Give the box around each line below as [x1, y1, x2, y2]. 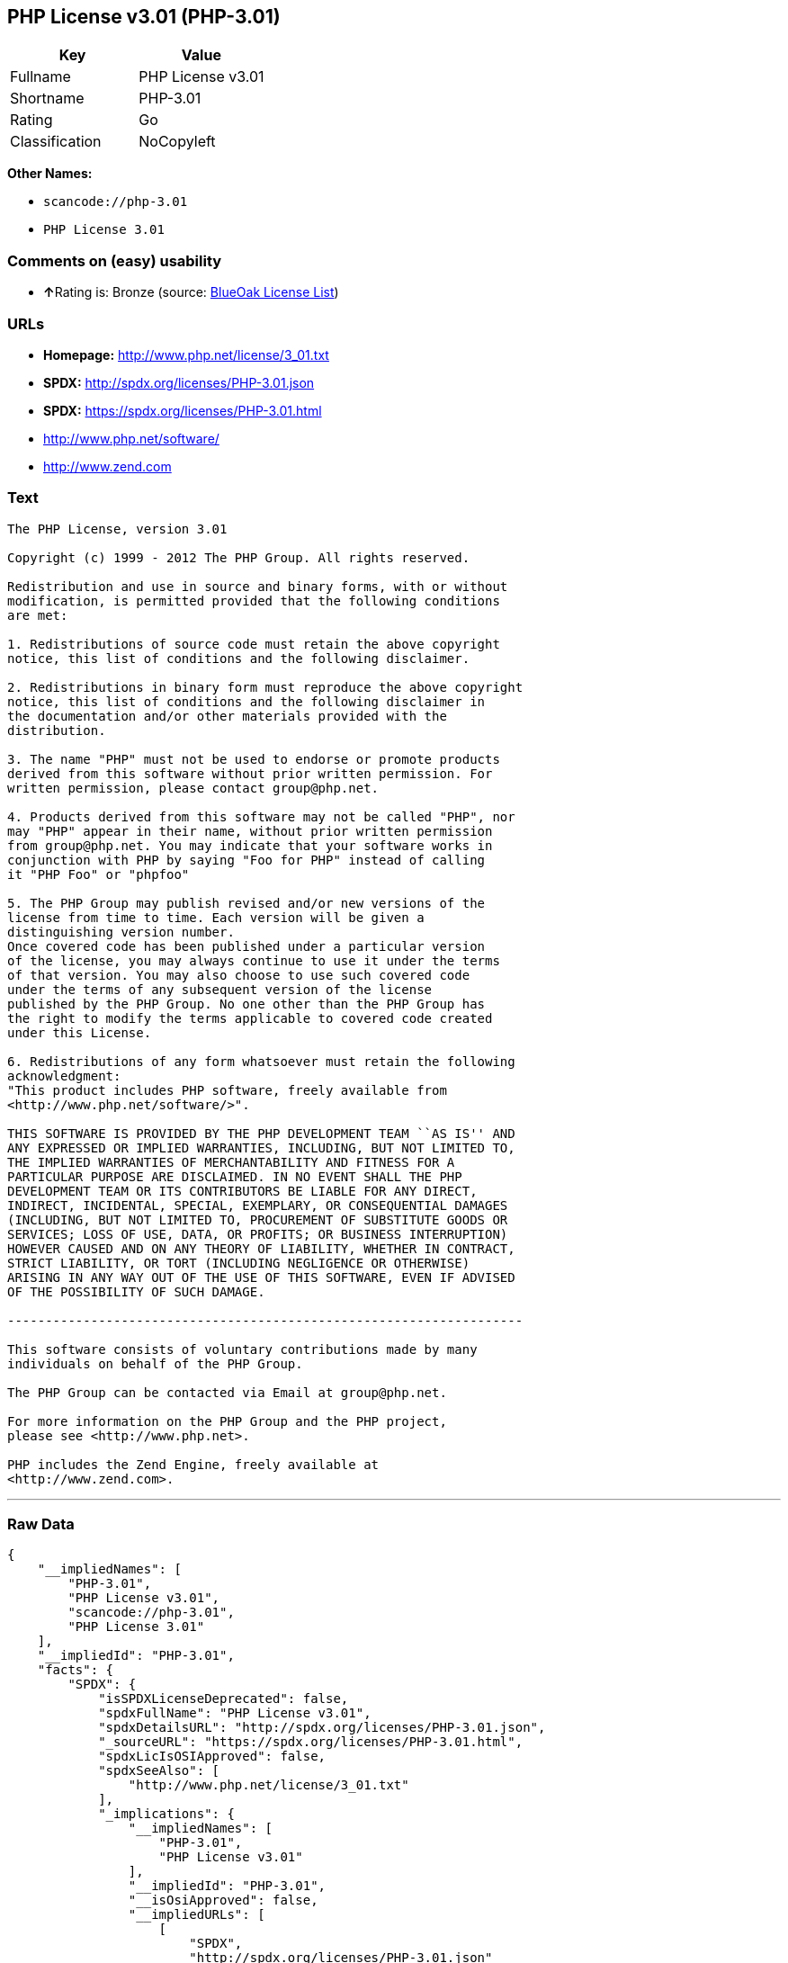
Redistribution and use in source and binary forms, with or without [7, 578, 508, 594]
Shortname [10, 89, 85, 108]
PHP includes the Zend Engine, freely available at [7, 1457, 380, 1472]
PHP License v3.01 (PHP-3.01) [7, 5, 281, 28]
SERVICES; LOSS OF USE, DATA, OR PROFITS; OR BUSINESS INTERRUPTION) [7, 1226, 508, 1241]
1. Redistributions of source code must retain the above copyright [7, 636, 500, 651]
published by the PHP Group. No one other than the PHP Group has [7, 996, 486, 1011]
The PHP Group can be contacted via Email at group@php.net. [7, 1385, 447, 1400]
